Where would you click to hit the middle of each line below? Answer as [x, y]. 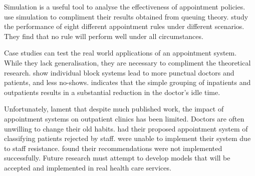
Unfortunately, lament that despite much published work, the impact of [114, 109]
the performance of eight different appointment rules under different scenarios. [124, 26]
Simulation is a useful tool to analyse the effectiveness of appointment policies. [125, 6]
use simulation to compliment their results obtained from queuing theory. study [126, 16]
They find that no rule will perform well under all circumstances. [104, 36]
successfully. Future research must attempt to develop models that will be [117, 158]
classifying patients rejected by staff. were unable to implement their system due [127, 138]
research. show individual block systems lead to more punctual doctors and [119, 72]
